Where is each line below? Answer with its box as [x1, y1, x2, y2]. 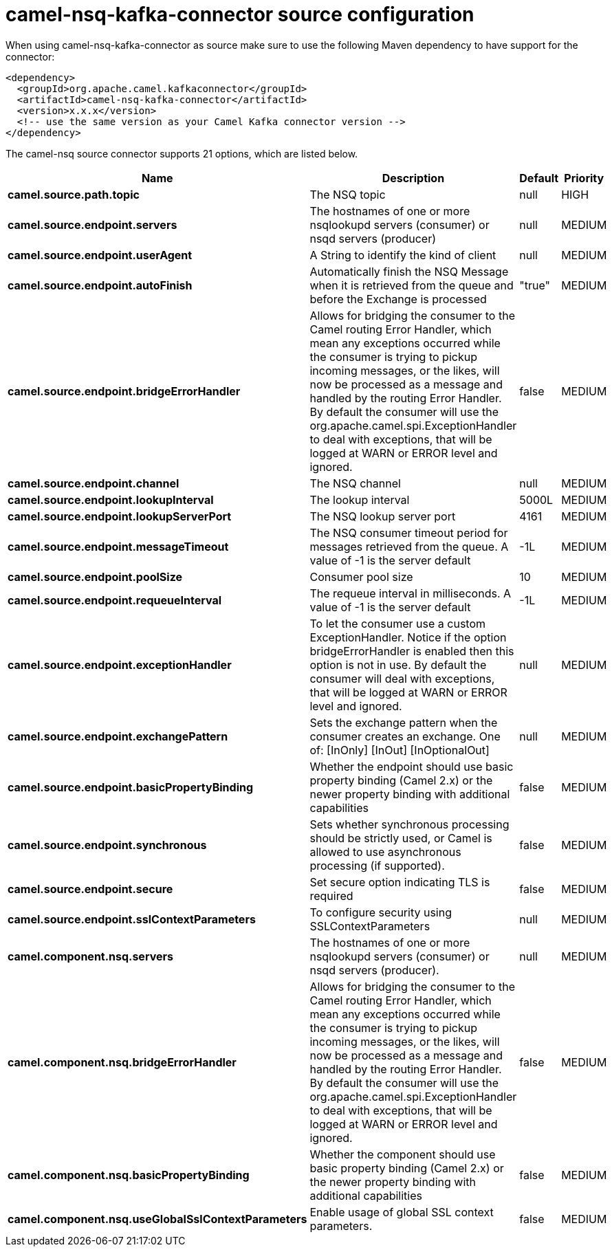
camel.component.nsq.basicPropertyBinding [8, 1167, 250, 1182]
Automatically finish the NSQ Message [309, 264, 509, 278]
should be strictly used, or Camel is [309, 831, 492, 845]
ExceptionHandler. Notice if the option [309, 630, 507, 644]
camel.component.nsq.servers [8, 949, 173, 963]
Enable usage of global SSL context [309, 1205, 494, 1219]
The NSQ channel [309, 476, 401, 490]
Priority [564, 171, 604, 185]
